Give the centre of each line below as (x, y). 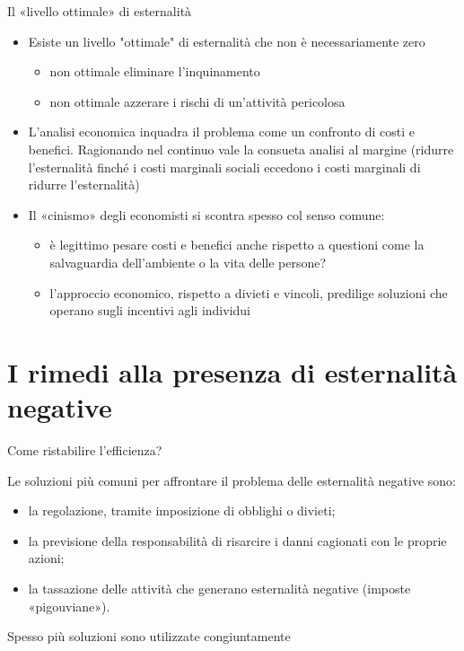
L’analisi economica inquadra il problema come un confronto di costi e (221, 132)
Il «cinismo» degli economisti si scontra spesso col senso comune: (206, 214)
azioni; (46, 558)
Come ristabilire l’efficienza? (85, 450)
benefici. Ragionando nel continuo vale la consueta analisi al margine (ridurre (241, 149)
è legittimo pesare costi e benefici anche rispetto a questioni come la (237, 245)
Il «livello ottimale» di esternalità (100, 11)
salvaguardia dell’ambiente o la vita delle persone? (188, 262)
